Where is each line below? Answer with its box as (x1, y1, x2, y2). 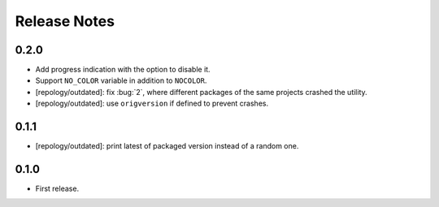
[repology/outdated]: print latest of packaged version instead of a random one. (35, 141, 299, 151)
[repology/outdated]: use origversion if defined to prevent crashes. (35, 98, 268, 109)
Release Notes (15, 12, 115, 30)
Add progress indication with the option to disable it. (35, 65, 211, 75)
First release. (35, 183, 80, 194)
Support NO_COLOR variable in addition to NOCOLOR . (35, 75, 207, 85)
